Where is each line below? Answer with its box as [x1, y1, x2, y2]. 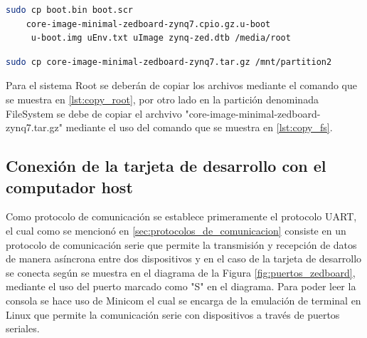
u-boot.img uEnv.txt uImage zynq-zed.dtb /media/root [31, 33, 291, 43]
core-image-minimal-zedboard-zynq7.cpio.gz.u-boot [26, 19, 271, 29]
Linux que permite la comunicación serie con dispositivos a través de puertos [6, 307, 340, 322]
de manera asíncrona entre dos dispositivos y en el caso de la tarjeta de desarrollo [6, 251, 362, 266]
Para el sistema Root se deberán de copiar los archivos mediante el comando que [6, 78, 357, 93]
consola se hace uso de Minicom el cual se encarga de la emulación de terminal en [6, 292, 361, 307]
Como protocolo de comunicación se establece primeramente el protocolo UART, [6, 209, 357, 224]
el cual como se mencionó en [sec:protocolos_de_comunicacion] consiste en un [6, 222, 346, 237]
